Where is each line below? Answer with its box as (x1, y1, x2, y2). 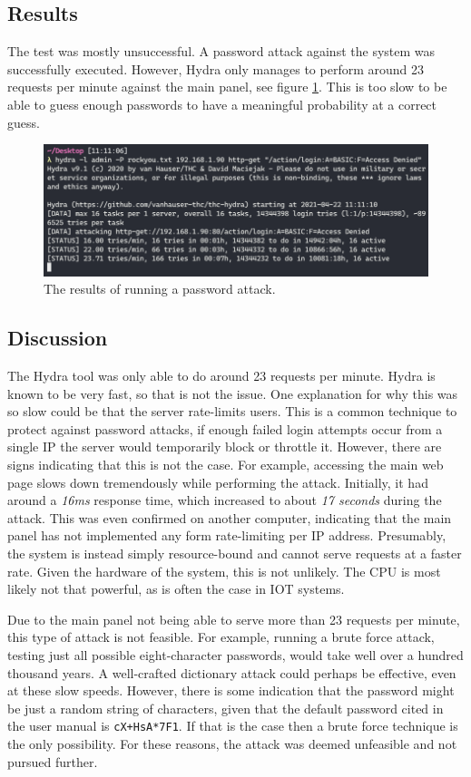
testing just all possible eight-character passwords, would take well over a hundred (7, 645, 464, 664)
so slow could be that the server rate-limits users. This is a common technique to (7, 402, 457, 421)
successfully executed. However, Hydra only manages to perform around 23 (7, 59, 424, 78)
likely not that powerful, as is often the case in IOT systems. (7, 579, 345, 598)
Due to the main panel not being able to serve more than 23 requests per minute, (7, 609, 460, 628)
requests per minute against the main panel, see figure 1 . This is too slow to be (7, 77, 447, 96)
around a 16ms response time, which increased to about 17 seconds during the (7, 490, 442, 510)
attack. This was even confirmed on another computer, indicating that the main (7, 508, 452, 527)
